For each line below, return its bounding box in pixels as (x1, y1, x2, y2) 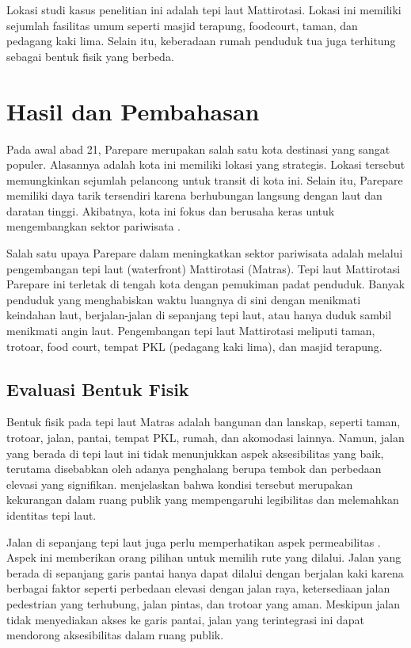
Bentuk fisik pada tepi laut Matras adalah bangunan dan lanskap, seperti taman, (6, 414, 401, 430)
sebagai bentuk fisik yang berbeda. (6, 48, 174, 64)
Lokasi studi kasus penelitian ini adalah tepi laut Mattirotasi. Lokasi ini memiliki (6, 2, 401, 17)
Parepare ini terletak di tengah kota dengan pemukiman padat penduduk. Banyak (6, 276, 405, 292)
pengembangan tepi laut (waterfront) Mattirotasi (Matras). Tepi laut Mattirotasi (6, 260, 401, 276)
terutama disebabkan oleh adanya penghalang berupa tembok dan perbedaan (6, 460, 382, 477)
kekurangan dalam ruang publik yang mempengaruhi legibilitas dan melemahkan (6, 491, 399, 508)
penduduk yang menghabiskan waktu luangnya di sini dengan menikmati (6, 291, 361, 307)
